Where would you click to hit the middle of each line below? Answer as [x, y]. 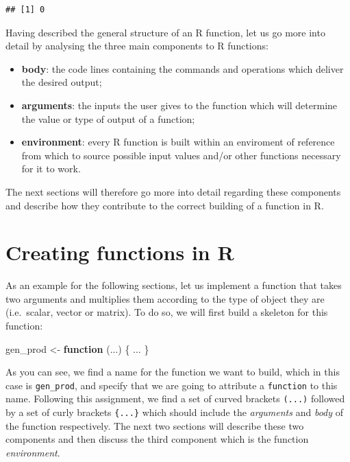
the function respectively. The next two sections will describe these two [155, 425]
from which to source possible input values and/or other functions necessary [181, 155]
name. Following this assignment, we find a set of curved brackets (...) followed [175, 399]
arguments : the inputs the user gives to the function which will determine [179, 105]
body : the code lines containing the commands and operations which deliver [183, 68]
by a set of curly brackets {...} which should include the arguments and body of [174, 412]
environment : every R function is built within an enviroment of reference [178, 142]
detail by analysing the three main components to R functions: [137, 46]
